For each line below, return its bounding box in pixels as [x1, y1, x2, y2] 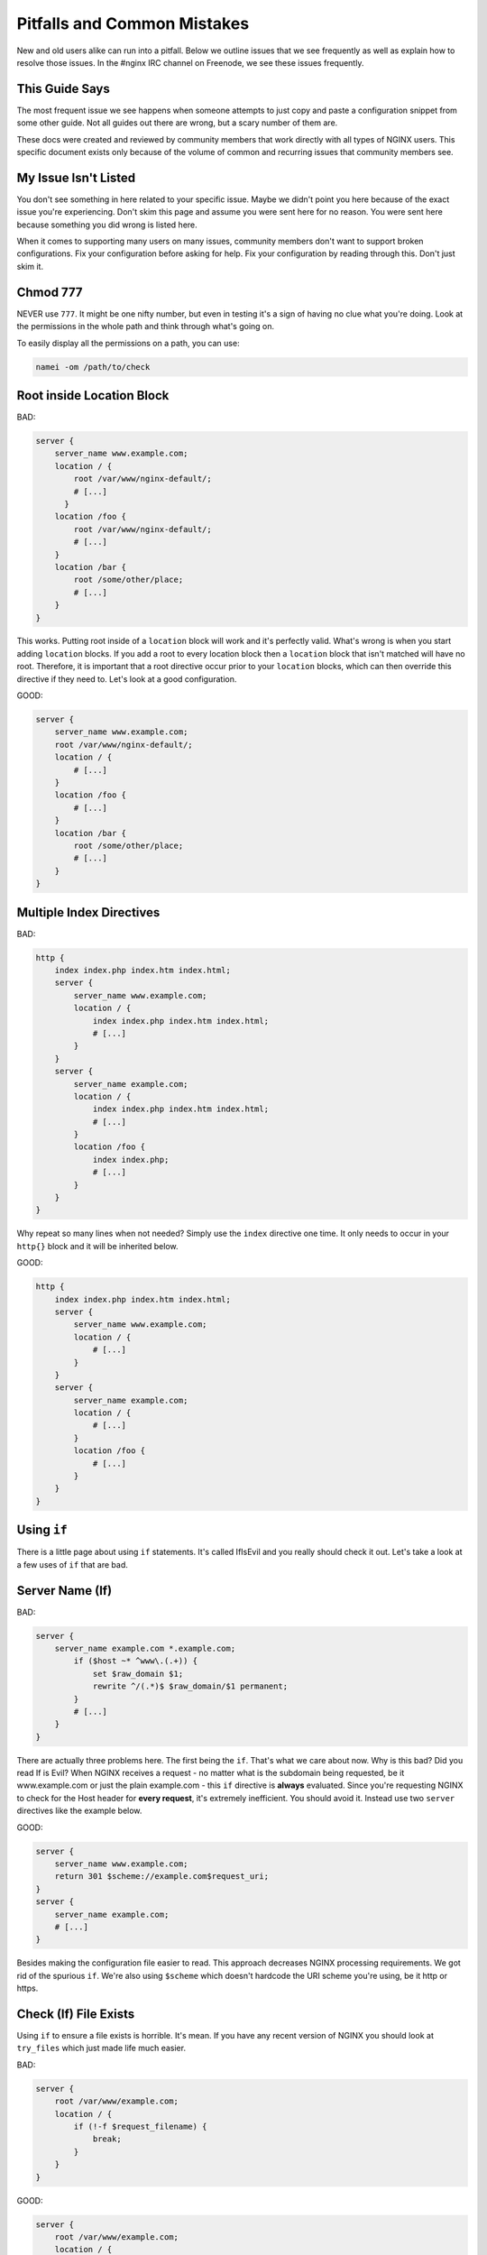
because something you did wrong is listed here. [16, 219, 198, 230]
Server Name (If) [16, 1583, 113, 1598]
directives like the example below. [16, 1805, 142, 1817]
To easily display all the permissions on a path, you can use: [16, 337, 240, 348]
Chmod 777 [16, 284, 83, 299]
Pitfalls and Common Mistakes [16, 14, 250, 33]
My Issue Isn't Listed [16, 170, 135, 185]
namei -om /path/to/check [35, 362, 151, 372]
